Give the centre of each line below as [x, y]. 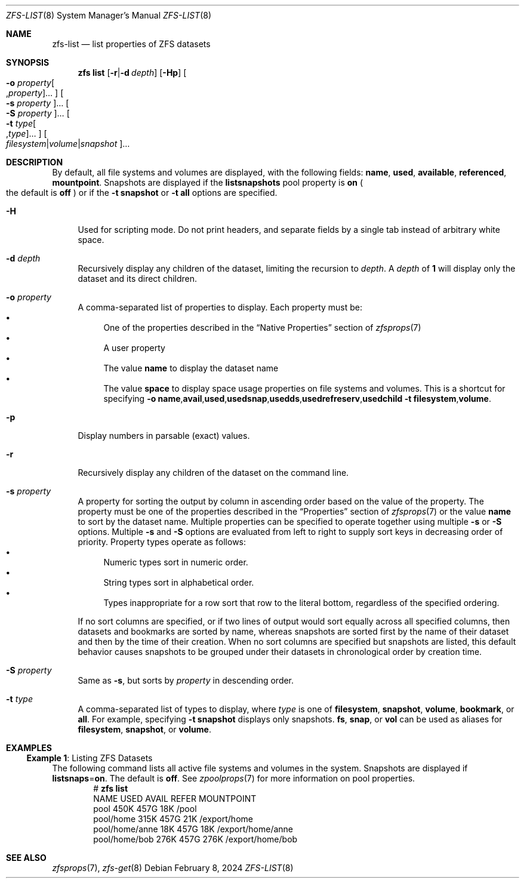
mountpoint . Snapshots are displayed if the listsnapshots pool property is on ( [208, 182]
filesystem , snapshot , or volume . [144, 729]
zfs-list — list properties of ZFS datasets [131, 44]
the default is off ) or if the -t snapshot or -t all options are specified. [142, 193]
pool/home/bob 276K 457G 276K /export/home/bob [195, 839]
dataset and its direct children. [138, 279]
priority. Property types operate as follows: [162, 542]
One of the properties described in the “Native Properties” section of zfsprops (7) [262, 327]
